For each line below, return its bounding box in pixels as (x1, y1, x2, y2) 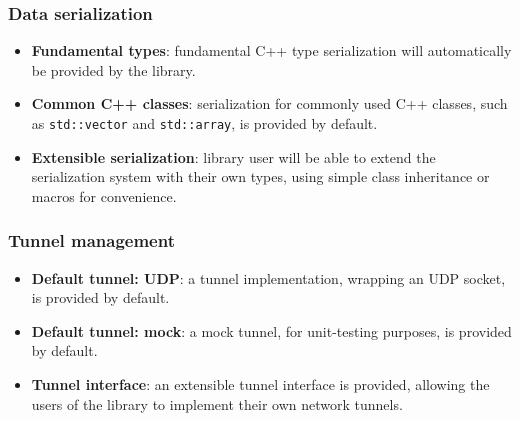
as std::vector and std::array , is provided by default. (31, 113, 378, 133)
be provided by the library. (31, 59, 196, 80)
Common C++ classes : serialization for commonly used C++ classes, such (31, 93, 508, 114)
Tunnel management (8, 228, 175, 253)
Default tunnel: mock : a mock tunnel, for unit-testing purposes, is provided (31, 320, 512, 341)
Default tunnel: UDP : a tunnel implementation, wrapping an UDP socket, (31, 267, 506, 288)
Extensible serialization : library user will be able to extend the (31, 146, 436, 167)
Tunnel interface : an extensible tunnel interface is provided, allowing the (31, 374, 490, 395)
